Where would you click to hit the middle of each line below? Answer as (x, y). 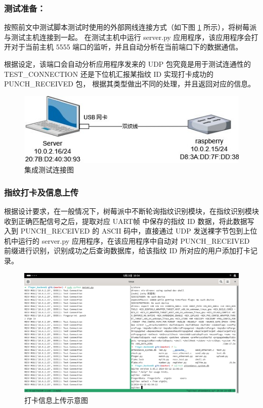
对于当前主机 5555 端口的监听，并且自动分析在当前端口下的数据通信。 (127, 47)
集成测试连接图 (49, 170)
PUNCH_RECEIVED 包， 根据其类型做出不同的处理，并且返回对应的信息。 (130, 84)
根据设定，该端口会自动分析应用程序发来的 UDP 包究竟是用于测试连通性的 (128, 64)
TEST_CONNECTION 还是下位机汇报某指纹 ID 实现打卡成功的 (109, 74)
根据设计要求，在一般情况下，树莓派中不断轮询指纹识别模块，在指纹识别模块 (131, 211)
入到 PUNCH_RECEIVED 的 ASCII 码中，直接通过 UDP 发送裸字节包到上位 (131, 231)
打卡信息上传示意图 (56, 400)
